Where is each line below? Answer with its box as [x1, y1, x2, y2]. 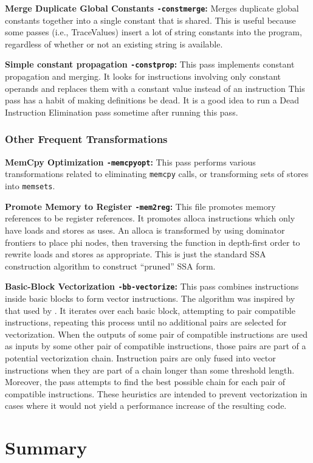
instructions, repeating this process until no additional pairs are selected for [5, 316, 287, 329]
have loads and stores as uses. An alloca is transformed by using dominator [5, 223, 285, 236]
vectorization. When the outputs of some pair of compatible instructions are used [5, 327, 308, 340]
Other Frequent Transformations [5, 131, 168, 147]
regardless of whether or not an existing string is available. [5, 37, 223, 50]
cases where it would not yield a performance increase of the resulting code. [5, 399, 287, 412]
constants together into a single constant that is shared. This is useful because [5, 13, 296, 26]
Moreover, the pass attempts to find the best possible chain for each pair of [5, 375, 286, 388]
